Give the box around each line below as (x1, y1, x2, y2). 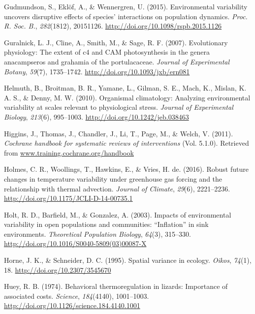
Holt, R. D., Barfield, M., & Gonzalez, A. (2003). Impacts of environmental (4, 209, 231, 220)
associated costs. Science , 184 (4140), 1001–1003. (4, 290, 149, 301)
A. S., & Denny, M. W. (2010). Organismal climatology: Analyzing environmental (4, 92, 251, 102)
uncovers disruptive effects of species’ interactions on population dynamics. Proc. (4, 11, 248, 21)
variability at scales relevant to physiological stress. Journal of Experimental (4, 102, 233, 112)
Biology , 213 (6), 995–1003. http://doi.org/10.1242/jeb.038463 (4, 111, 189, 122)
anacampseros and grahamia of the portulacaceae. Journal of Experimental (4, 56, 230, 66)
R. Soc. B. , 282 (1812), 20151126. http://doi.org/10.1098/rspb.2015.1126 (4, 21, 222, 31)
